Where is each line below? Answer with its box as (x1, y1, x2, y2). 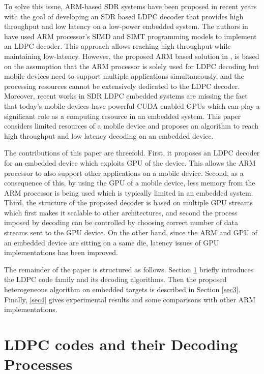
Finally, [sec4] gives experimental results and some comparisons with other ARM (4, 294, 256, 304)
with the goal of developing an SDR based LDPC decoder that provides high (4, 11, 244, 21)
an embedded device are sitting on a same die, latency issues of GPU (4, 237, 219, 247)
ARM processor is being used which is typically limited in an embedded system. (4, 187, 253, 198)
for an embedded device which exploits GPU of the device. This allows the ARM (4, 157, 256, 168)
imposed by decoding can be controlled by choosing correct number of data (4, 217, 238, 228)
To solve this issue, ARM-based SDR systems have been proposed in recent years (4, 1, 257, 11)
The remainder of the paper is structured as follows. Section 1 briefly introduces (4, 264, 254, 274)
